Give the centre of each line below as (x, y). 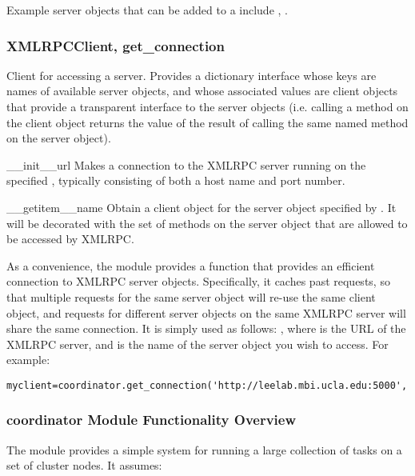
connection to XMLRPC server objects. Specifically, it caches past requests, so (198, 281)
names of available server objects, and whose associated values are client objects (202, 91)
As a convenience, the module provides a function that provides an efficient (191, 265)
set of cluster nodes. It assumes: (84, 465)
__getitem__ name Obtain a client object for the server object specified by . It (202, 207)
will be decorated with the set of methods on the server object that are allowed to (207, 223)
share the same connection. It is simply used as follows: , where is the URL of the (206, 328)
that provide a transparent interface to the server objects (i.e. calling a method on (207, 106)
